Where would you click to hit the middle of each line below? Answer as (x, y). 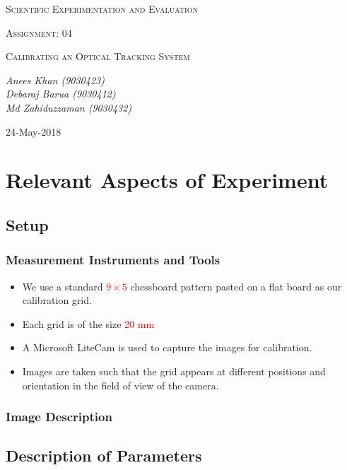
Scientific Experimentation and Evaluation (102, 8)
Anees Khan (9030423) (55, 80)
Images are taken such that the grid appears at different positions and (174, 371)
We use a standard (63, 286)
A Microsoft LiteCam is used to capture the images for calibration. (167, 347)
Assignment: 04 (39, 32)
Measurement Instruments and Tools (113, 260)
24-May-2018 (34, 131)
